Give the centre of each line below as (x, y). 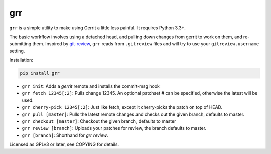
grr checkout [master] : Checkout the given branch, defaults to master (99, 121)
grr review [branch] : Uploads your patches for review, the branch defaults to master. (114, 128)
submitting (20, 44)
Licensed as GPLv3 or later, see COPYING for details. (64, 144)
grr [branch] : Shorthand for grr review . (65, 135)
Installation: (21, 60)
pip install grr (40, 73)
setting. (17, 51)
